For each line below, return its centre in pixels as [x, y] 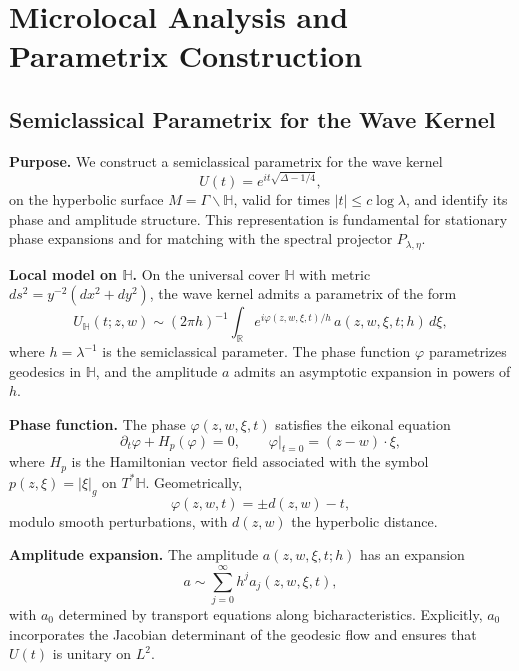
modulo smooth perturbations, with [118, 520]
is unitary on [92, 653]
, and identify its [457, 199]
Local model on [63, 273]
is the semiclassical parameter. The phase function [256, 351]
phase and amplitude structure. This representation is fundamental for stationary [258, 218]
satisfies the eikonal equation [363, 424]
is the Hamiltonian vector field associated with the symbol [250, 461]
